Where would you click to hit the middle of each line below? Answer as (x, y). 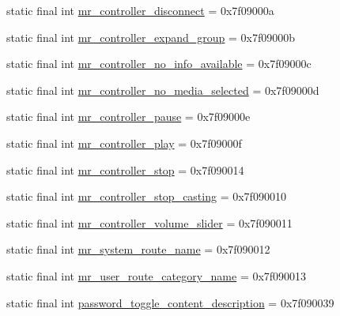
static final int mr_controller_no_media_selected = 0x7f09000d (163, 90)
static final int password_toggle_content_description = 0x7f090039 (170, 302)
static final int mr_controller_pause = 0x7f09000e (128, 117)
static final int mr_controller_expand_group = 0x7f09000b (151, 37)
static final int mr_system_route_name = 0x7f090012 (138, 249)
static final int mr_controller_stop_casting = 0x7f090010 (146, 196)
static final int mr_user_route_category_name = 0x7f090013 (157, 275)
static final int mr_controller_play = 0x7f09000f (124, 143)
